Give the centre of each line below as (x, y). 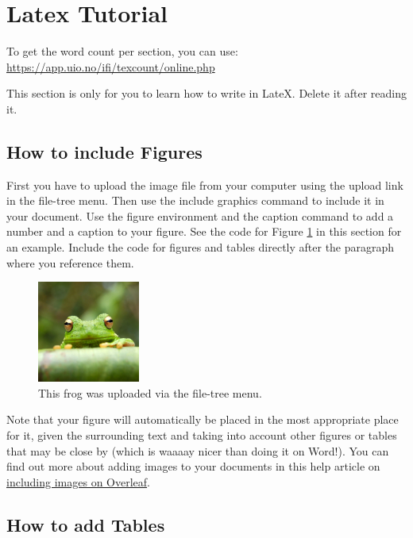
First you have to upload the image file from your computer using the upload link (205, 184)
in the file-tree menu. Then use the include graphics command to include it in (195, 200)
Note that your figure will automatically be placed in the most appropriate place (203, 419)
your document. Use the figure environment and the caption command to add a (200, 215)
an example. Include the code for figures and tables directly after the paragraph (201, 247)
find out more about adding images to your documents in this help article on (193, 466)
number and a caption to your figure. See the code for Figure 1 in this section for (204, 231)
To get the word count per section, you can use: (122, 51)
